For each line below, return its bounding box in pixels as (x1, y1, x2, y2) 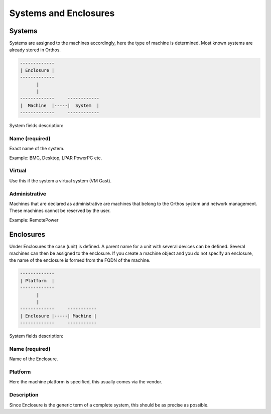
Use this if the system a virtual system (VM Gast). (9, 177, 112, 183)
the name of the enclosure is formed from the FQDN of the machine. (9, 257, 151, 263)
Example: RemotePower (9, 217, 59, 223)
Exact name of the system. (9, 146, 65, 152)
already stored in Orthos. (9, 47, 61, 53)
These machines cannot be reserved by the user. (9, 208, 111, 214)
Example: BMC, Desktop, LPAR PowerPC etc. (9, 155, 102, 161)
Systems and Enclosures (9, 8, 115, 19)
